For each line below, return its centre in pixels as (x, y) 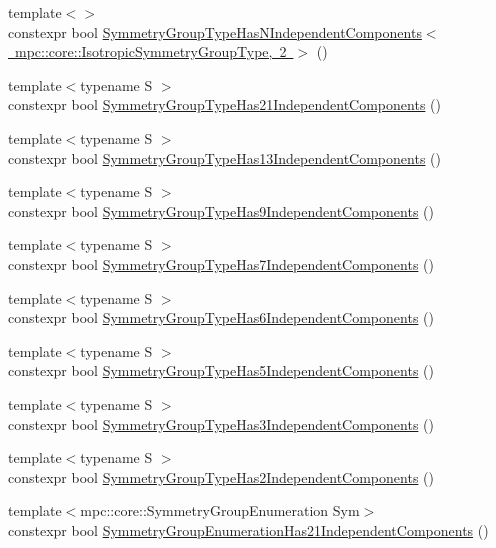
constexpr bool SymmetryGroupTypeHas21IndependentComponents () (224, 104)
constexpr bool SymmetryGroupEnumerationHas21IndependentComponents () (248, 529)
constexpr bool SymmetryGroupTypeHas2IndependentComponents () (221, 476)
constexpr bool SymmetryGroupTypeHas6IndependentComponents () (221, 317)
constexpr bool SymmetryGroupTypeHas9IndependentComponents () (221, 210)
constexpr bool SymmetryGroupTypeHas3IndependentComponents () (221, 423)
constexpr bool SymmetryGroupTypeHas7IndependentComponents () (221, 263)
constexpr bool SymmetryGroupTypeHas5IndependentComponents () (221, 370)
